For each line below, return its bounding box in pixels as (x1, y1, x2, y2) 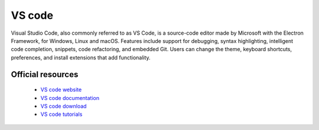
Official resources (11, 69, 79, 79)
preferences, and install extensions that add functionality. (11, 54, 151, 61)
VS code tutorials (40, 111, 83, 118)
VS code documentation (40, 94, 100, 101)
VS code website (40, 86, 82, 94)
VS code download (40, 102, 87, 109)
